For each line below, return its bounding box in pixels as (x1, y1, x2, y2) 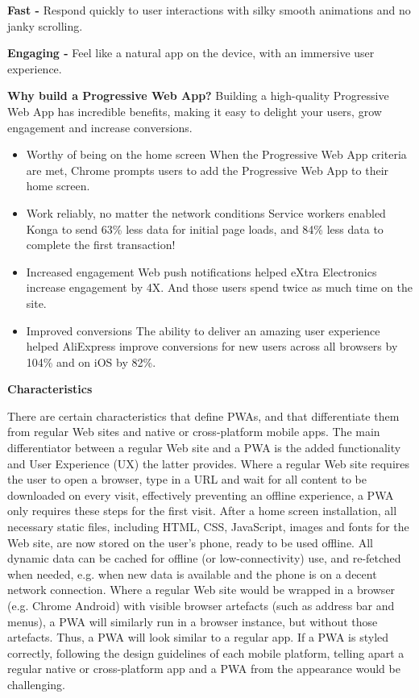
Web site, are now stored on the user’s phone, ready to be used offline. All (7, 534, 373, 551)
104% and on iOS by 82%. (26, 353, 156, 370)
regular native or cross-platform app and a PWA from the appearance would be (7, 660, 400, 677)
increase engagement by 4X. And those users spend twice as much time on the (26, 279, 413, 296)
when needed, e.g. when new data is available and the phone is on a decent (7, 565, 377, 582)
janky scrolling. (7, 17, 83, 34)
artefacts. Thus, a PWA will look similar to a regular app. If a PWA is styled (7, 629, 389, 646)
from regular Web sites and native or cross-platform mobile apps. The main (7, 423, 380, 440)
